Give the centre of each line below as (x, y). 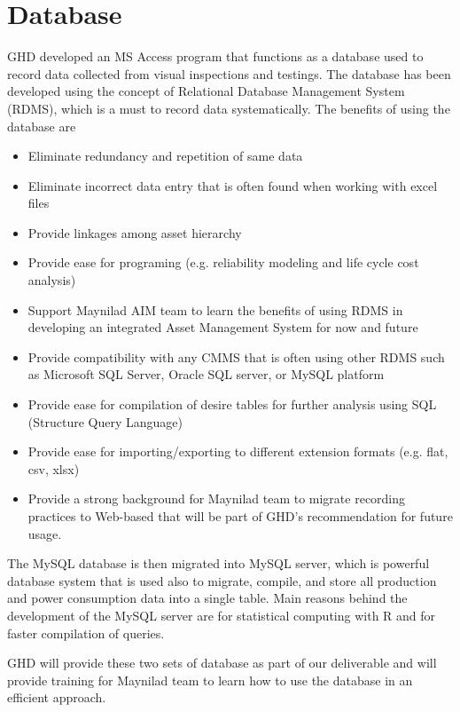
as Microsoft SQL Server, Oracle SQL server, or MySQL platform (206, 374)
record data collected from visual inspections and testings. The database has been (229, 73)
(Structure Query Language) (105, 421)
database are (42, 126)
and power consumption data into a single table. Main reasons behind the (207, 598)
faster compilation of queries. (86, 633)
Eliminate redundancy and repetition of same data (165, 156)
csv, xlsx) (54, 468)
